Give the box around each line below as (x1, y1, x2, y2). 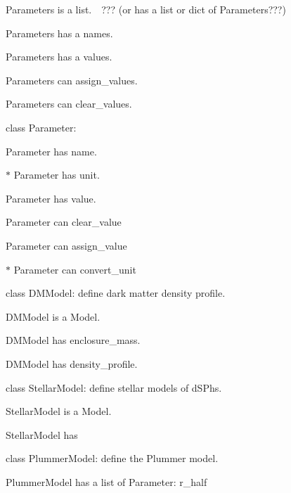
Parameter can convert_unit (13, 262, 136, 276)
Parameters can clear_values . (6, 96, 132, 111)
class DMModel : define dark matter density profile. (6, 286, 226, 300)
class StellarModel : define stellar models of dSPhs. (6, 380, 222, 395)
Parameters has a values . (6, 49, 112, 64)
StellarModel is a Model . (6, 404, 112, 418)
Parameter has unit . (13, 167, 100, 182)
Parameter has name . (6, 143, 97, 158)
